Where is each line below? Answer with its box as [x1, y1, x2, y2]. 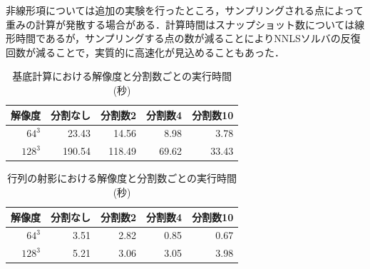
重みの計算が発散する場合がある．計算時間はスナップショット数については [6, 16, 355, 31]
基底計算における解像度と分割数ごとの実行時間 [12, 68, 232, 83]
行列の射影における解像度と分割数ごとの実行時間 [7, 171, 237, 186]
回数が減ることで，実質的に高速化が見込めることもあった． [6, 44, 285, 59]
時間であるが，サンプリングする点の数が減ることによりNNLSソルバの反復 [15, 31, 361, 46]
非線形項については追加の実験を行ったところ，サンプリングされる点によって [6, 3, 364, 17]
